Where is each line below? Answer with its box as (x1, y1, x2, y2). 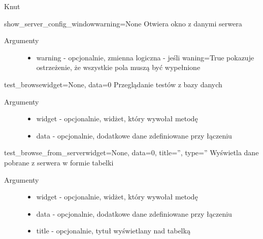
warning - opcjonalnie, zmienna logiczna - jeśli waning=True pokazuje (36, 52, 254, 62)
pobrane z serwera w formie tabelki (4, 157, 114, 167)
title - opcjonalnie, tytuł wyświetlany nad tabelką (36, 225, 190, 236)
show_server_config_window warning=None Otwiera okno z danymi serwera (4, 18, 242, 28)
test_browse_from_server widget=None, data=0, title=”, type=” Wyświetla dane (4, 147, 259, 158)
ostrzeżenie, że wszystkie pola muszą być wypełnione (36, 62, 201, 73)
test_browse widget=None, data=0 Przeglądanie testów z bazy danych (4, 79, 222, 89)
